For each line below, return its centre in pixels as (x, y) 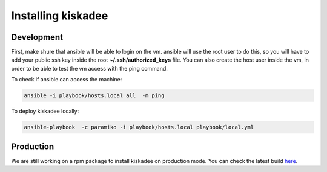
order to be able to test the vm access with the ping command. (89, 68)
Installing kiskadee (60, 16)
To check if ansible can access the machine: (67, 80)
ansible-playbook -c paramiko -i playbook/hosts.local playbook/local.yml (139, 127)
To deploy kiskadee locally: (45, 111)
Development (37, 37)
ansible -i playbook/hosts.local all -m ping (94, 96)
